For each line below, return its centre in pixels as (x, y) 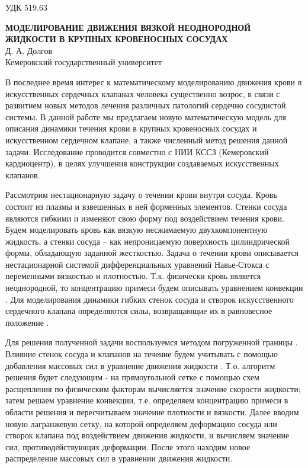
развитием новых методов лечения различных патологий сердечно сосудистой (146, 105)
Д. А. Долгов (29, 50)
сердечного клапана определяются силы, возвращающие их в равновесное (139, 311)
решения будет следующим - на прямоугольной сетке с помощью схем (132, 377)
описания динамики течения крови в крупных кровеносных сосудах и (131, 128)
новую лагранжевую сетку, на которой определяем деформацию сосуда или (141, 423)
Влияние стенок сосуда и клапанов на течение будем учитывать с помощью (142, 354)
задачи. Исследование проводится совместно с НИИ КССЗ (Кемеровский (137, 151)
